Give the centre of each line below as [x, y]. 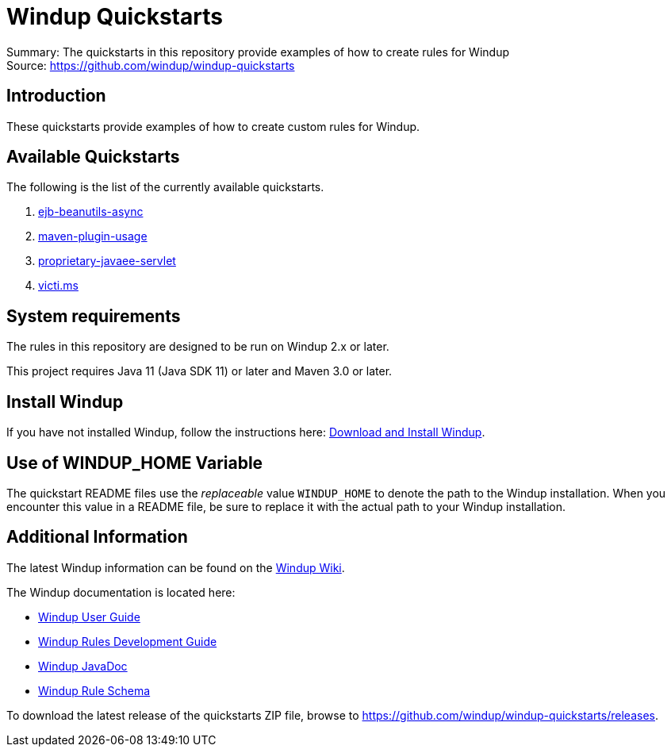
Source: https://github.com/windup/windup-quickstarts [151, 65]
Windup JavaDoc [83, 666]
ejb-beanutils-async [91, 212]
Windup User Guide [89, 617]
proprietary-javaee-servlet [107, 261]
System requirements [94, 316]
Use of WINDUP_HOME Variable [135, 463]
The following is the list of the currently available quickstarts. [165, 187]
